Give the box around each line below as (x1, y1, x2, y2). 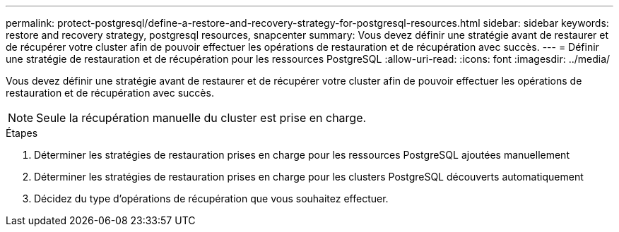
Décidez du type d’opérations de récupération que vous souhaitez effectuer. (34, 193, 389, 204)
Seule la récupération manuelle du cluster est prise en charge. (36, 111, 367, 125)
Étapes (6, 127, 38, 139)
